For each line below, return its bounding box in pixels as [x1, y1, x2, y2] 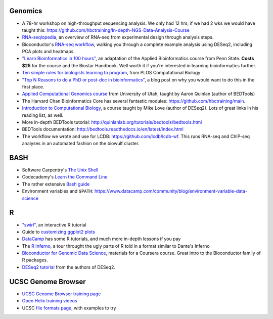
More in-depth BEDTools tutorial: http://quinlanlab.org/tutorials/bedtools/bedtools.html [22, 119, 202, 125]
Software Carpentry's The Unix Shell [22, 167, 99, 173]
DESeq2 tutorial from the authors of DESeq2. [22, 264, 116, 270]
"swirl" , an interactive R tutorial [22, 221, 86, 227]
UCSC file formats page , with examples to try [22, 305, 116, 311]
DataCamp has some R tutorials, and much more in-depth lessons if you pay [22, 236, 181, 242]
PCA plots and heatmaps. [22, 49, 75, 55]
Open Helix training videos [22, 298, 77, 304]
